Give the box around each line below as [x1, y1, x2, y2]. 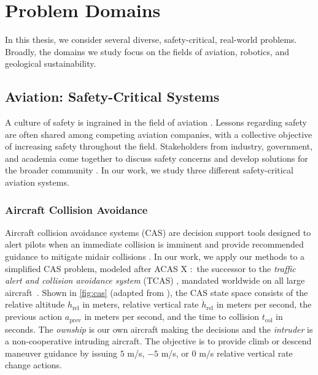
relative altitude [5, 298, 65, 311]
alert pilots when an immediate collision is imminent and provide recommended [5, 238, 304, 251]
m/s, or [161, 346, 189, 359]
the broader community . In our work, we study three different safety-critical [5, 164, 293, 176]
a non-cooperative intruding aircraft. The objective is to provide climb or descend [5, 335, 312, 347]
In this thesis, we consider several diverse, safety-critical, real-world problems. [5, 33, 297, 46]
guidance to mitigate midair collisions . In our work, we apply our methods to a [5, 250, 305, 263]
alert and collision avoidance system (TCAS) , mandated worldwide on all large [5, 274, 305, 287]
